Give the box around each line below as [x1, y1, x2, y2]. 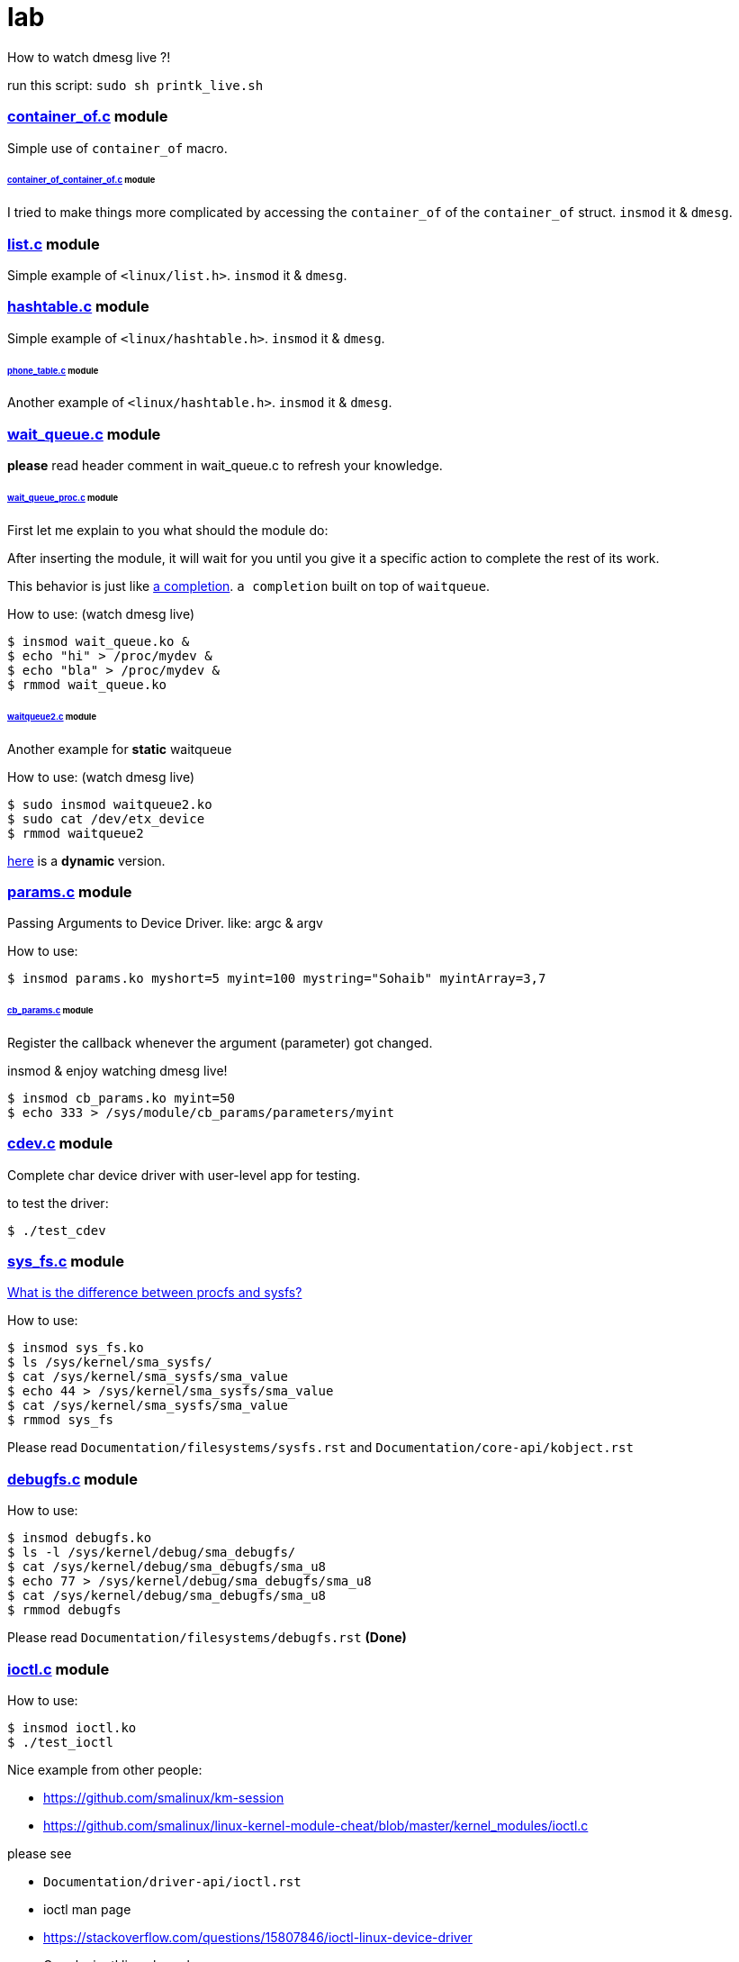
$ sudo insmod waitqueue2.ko [7, 796, 212, 812]
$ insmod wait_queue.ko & [7, 633, 190, 649]
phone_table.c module [7, 365, 99, 376]
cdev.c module [7, 1134, 113, 1153]
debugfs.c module [7, 1469, 138, 1488]
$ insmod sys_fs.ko [7, 1340, 144, 1356]
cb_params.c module [7, 1005, 94, 1016]
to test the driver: [7, 1194, 109, 1211]
